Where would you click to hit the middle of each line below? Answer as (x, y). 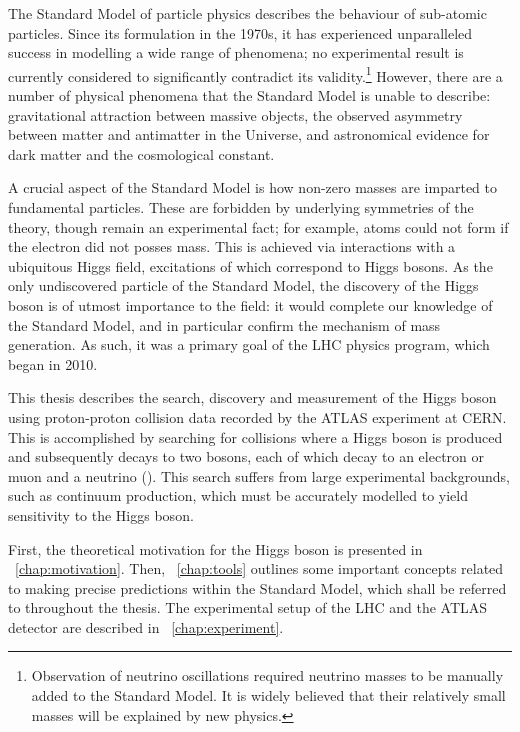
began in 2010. (53, 363)
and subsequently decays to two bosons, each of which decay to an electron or (246, 456)
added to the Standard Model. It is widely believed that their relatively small (268, 695)
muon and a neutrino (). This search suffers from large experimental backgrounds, (259, 475)
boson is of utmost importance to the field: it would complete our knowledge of (250, 304)
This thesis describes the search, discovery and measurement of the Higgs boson (252, 397)
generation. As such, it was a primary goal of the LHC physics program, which (249, 344)
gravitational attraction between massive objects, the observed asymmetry (235, 114)
